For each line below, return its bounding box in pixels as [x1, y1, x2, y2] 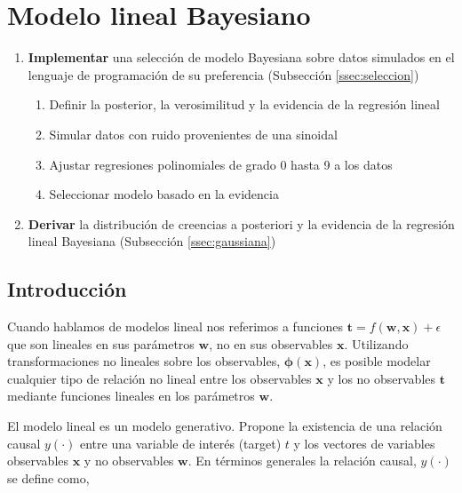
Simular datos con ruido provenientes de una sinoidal [49, 124, 338, 143]
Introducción [7, 275, 127, 303]
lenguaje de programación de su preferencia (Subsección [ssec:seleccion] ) [28, 65, 419, 83]
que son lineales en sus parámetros [7, 334, 195, 353]
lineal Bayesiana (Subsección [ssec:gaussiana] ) [28, 232, 276, 250]
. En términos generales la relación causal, [187, 451, 417, 470]
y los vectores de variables [293, 433, 435, 452]
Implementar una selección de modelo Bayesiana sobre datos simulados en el [28, 48, 455, 67]
